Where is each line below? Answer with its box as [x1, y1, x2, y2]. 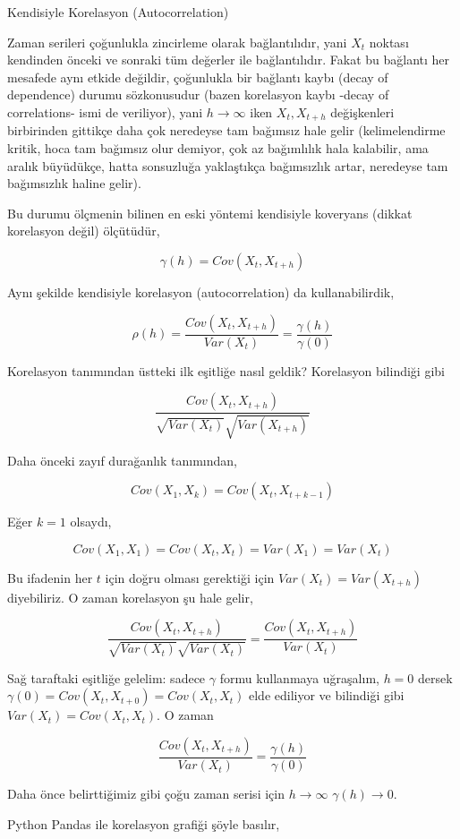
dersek [418, 668, 453, 687]
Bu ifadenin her [7, 568, 93, 586]
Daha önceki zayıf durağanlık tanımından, [7, 450, 237, 469]
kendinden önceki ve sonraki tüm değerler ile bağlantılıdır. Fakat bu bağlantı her [7, 50, 450, 69]
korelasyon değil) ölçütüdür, [7, 221, 160, 240]
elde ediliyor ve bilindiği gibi [248, 686, 405, 705]
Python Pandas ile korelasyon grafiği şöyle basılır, [7, 814, 280, 833]
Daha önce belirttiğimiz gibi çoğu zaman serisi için [7, 784, 285, 803]
